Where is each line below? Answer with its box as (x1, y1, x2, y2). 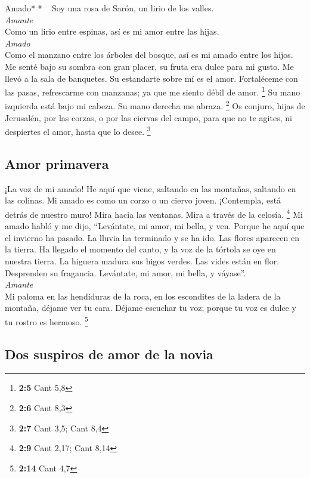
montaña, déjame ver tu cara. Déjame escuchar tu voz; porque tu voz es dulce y (5, 301, 296, 314)
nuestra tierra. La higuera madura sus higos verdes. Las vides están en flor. (5, 254, 280, 267)
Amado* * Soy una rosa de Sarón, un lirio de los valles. (5, 2, 214, 14)
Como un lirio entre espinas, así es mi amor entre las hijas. (5, 25, 219, 38)
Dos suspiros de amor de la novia (5, 344, 213, 363)
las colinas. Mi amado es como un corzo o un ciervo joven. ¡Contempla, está (5, 194, 281, 206)
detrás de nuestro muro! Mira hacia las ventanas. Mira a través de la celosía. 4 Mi (5, 206, 303, 220)
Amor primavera (5, 154, 109, 172)
